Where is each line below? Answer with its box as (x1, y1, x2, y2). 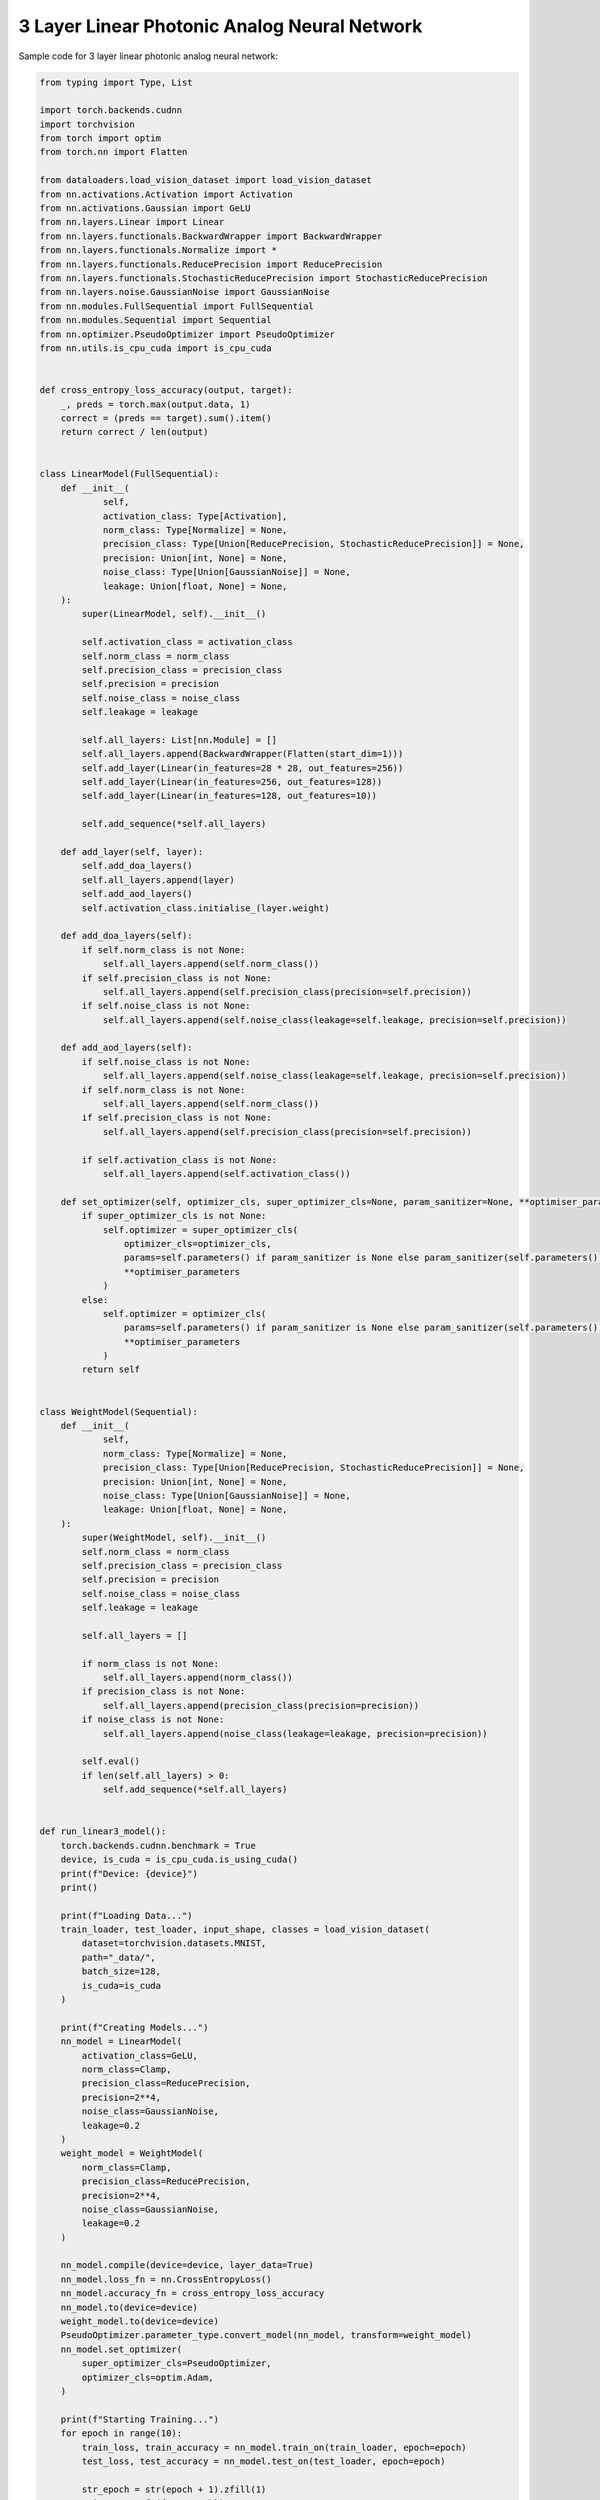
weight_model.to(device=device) (60, 2316, 220, 2327)
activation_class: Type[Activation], (102, 510, 288, 522)
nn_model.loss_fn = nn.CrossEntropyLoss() (60, 2273, 272, 2285)
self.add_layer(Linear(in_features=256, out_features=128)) (81, 776, 383, 788)
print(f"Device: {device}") (60, 1868, 199, 1879)
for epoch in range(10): (60, 2428, 183, 2439)
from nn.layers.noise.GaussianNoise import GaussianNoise (39, 286, 330, 298)
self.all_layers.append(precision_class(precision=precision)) (102, 1700, 420, 1711)
